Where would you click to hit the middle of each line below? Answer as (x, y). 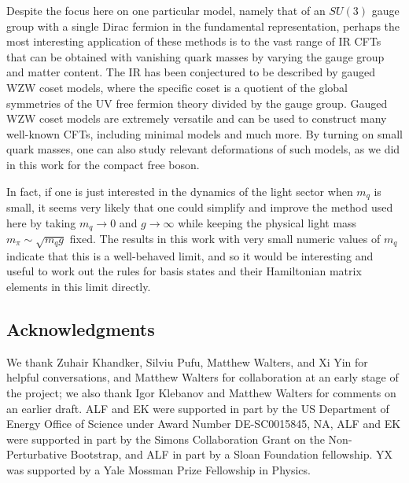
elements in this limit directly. (79, 286)
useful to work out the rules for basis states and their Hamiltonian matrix (184, 271)
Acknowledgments (81, 328)
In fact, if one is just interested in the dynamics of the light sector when (180, 191)
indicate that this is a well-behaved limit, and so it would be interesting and (190, 255)
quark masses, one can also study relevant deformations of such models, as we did (203, 149)
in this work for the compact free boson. (103, 164)
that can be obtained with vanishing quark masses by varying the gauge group (195, 56)
